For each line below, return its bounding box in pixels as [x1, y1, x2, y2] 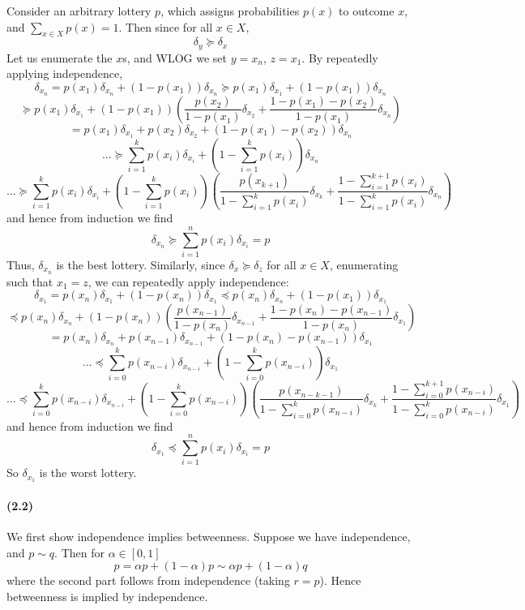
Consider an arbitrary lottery [6, 2, 152, 19]
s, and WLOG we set [122, 49, 228, 66]
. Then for [54, 543, 105, 561]
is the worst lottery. [39, 464, 137, 481]
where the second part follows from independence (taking [6, 572, 290, 589]
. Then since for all [118, 18, 213, 35]
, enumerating [329, 256, 399, 273]
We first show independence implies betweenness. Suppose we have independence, [6, 528, 411, 545]
